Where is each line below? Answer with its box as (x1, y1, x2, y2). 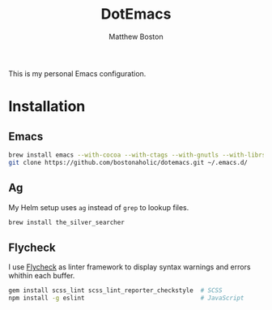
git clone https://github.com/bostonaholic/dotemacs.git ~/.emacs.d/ (8, 158, 249, 166)
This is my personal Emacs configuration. (8, 68, 147, 78)
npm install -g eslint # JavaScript (8, 294, 244, 303)
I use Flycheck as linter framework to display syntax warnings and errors (8, 262, 251, 272)
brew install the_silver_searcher (8, 218, 125, 226)
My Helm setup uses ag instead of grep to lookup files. (8, 202, 189, 212)
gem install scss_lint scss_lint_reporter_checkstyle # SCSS (8, 286, 223, 295)
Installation (8, 97, 86, 116)
